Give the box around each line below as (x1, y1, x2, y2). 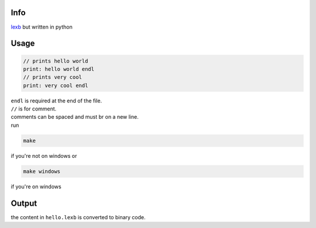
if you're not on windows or (11, 152, 77, 159)
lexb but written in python (11, 23, 73, 30)
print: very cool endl (23, 82, 88, 89)
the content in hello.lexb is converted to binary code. (11, 213, 146, 220)
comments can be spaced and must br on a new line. (11, 113, 139, 120)
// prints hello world (23, 57, 88, 64)
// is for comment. (11, 105, 57, 112)
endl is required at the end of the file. (11, 97, 102, 104)
